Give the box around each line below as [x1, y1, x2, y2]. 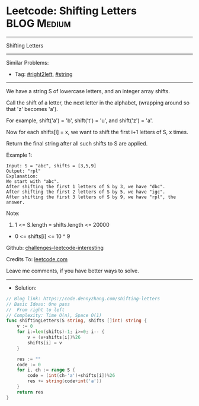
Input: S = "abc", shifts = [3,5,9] [6, 163, 97, 169]
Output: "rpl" [6, 168, 41, 174]
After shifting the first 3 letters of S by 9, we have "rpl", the [6, 194, 176, 200]
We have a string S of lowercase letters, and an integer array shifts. [6, 87, 171, 94]
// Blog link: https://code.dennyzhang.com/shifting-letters [6, 296, 161, 302]
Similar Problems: [6, 59, 49, 66]
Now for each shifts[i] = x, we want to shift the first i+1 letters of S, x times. [6, 128, 188, 135]
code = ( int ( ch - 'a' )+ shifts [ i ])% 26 [27, 373, 115, 379]
